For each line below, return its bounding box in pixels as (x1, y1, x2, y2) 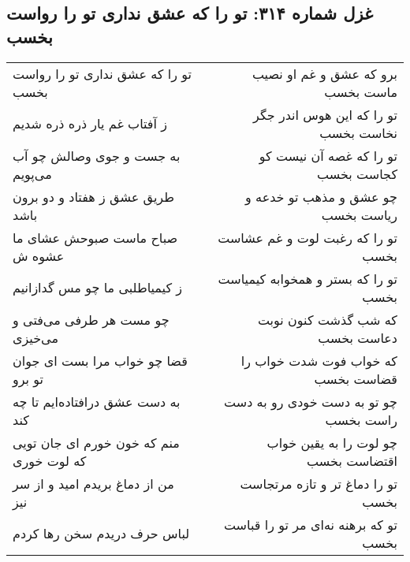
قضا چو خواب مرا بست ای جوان (13, 351, 188, 370)
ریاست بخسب (321, 205, 397, 224)
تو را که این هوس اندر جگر (253, 105, 397, 124)
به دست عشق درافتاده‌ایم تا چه (13, 392, 181, 411)
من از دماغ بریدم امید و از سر (13, 474, 174, 493)
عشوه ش (13, 246, 65, 265)
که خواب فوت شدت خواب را (240, 351, 397, 370)
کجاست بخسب (316, 164, 397, 183)
